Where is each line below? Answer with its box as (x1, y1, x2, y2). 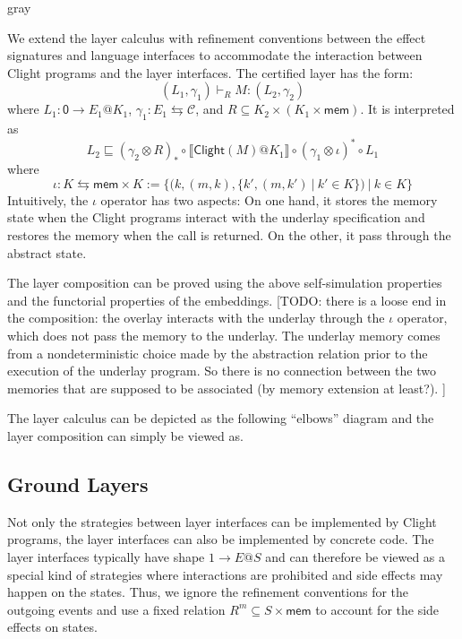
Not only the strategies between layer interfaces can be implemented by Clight (7, 512, 437, 531)
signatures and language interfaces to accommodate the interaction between (7, 46, 423, 65)
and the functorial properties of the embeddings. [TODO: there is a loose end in (7, 290, 447, 309)
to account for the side (315, 600, 440, 618)
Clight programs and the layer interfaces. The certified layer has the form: (7, 63, 414, 82)
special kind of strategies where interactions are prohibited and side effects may (7, 565, 443, 583)
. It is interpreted (360, 99, 455, 118)
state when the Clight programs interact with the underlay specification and (7, 208, 425, 227)
